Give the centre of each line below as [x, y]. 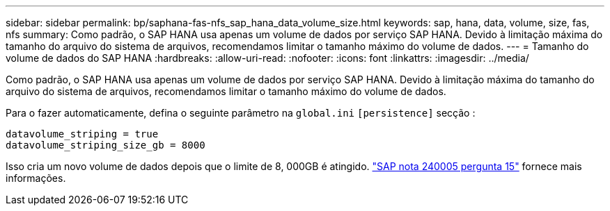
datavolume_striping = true [82, 134]
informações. [36, 178]
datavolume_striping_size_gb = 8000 [105, 145]
